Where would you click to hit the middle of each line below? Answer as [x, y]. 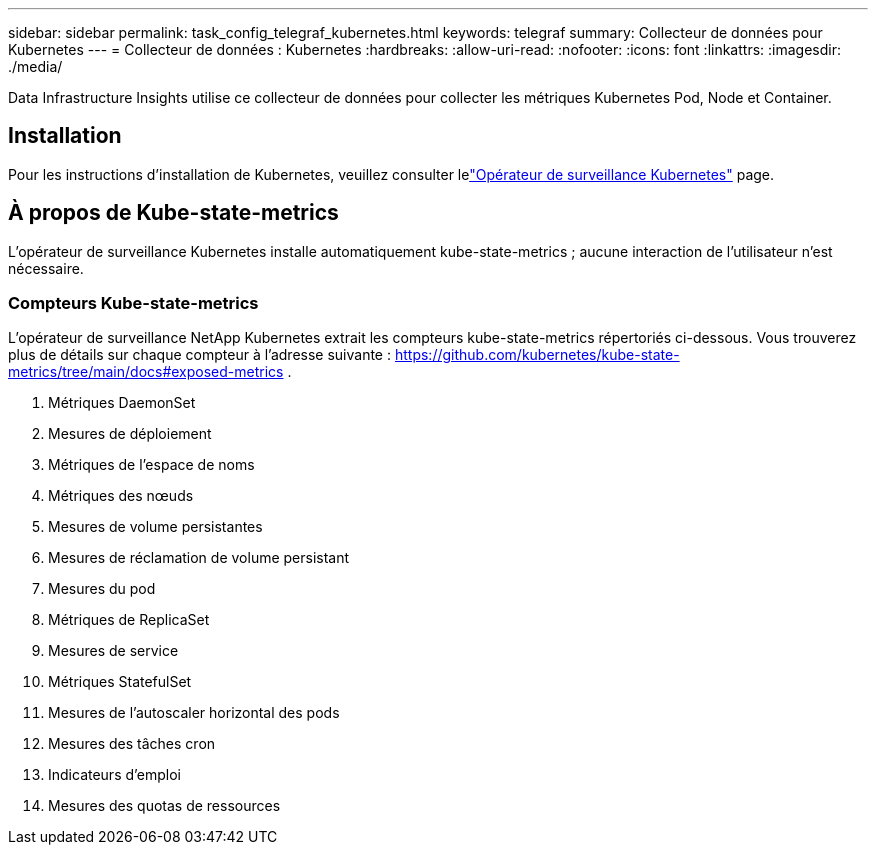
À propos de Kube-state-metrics [173, 213]
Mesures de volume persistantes [155, 527]
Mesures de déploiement [130, 434]
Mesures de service [113, 651]
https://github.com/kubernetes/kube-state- [537, 355]
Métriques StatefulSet [120, 682]
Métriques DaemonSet [122, 403]
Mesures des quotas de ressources [164, 806]
